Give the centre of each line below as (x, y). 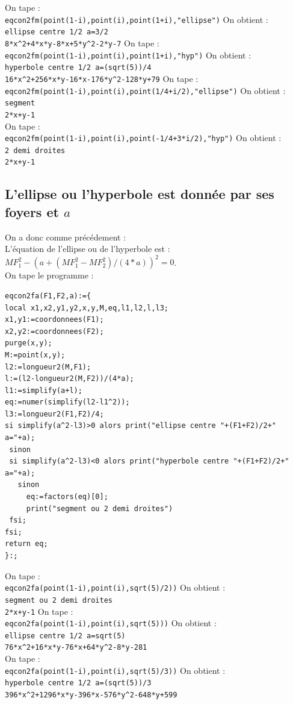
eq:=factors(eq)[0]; (67, 497)
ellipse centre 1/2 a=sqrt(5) (65, 636)
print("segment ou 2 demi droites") (100, 508)
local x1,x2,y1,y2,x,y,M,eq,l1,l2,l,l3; (87, 308)
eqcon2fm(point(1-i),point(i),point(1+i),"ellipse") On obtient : (137, 19)
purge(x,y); (29, 343)
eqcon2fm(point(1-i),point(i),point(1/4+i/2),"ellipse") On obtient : (145, 90)
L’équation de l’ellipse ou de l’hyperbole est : (88, 249)
